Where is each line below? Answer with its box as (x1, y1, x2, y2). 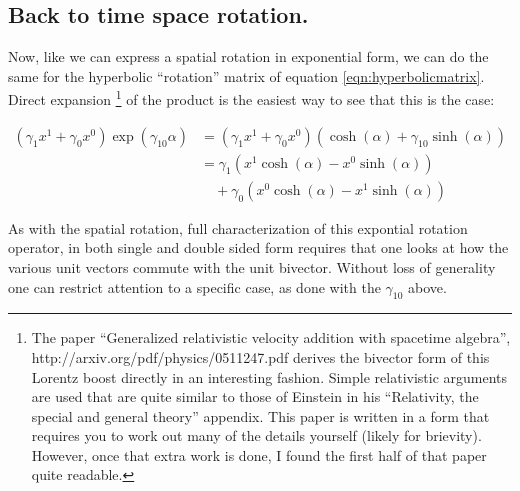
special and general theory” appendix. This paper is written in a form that (31, 405, 490, 426)
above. (408, 276, 447, 297)
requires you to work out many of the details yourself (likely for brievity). (31, 425, 482, 446)
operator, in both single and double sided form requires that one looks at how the (8, 237, 509, 258)
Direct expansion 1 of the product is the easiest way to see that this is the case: (8, 86, 495, 110)
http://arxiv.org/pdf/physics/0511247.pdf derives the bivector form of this (31, 346, 490, 367)
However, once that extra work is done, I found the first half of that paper (31, 444, 487, 465)
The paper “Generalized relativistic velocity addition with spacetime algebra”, (31, 327, 511, 348)
